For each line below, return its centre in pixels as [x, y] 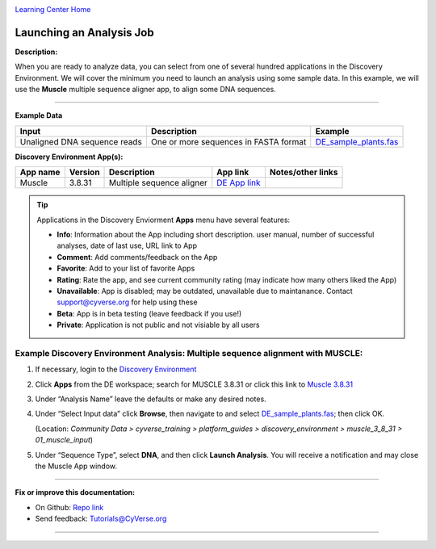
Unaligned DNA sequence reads [81, 141]
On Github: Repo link [69, 507]
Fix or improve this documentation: [75, 492]
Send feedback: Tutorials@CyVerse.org [101, 519]
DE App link [239, 183]
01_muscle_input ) [64, 440]
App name [40, 172]
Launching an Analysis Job [84, 32]
